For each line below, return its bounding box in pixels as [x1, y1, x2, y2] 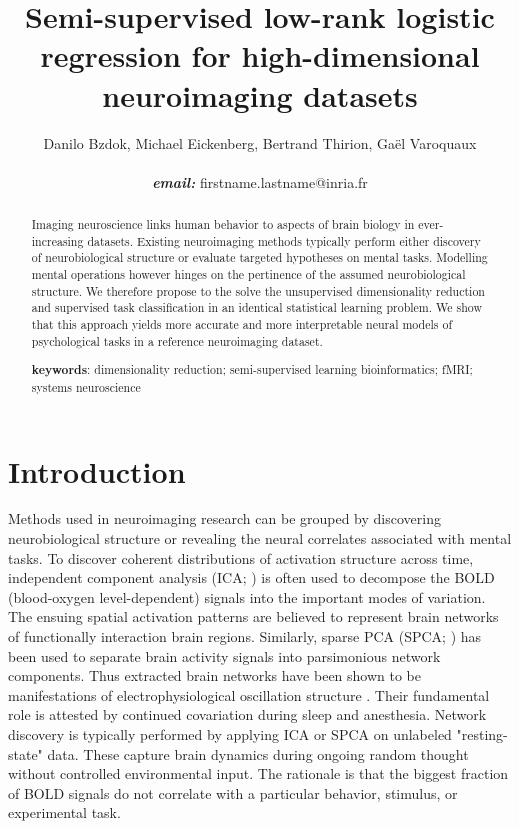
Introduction [8, 450, 186, 491]
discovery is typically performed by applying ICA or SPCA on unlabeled [8, 724, 452, 744]
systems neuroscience [31, 378, 141, 395]
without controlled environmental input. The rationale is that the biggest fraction [8, 763, 509, 784]
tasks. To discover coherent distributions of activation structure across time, [8, 547, 474, 568]
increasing [31, 232, 84, 249]
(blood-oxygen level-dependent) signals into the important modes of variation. [8, 586, 486, 607]
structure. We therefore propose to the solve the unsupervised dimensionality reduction [31, 282, 485, 299]
